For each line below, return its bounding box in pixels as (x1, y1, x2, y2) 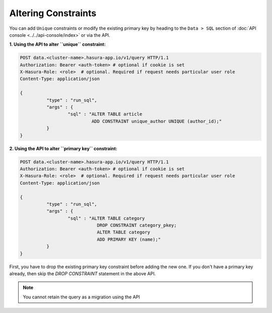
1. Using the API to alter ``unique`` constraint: (9, 41, 106, 47)
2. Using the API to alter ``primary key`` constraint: (9, 145, 118, 151)
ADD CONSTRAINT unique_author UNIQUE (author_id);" (91, 118, 222, 124)
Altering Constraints (9, 8, 97, 19)
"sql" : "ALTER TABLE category (67, 215, 145, 221)
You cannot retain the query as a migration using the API (23, 294, 141, 300)
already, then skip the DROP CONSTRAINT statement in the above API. (9, 271, 156, 277)
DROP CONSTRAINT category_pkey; (97, 222, 177, 228)
